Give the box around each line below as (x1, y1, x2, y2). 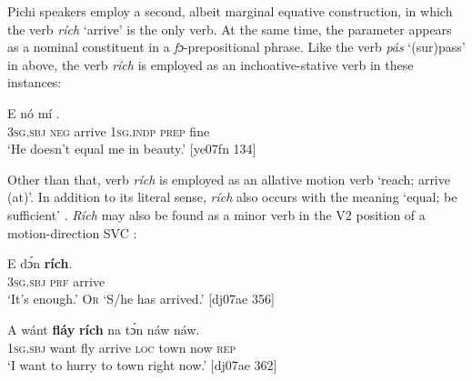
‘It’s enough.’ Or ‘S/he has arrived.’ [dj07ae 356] (7, 289, 275, 308)
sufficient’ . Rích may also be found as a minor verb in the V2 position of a (7, 205, 426, 224)
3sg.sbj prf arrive (7, 271, 105, 290)
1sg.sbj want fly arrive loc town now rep (7, 337, 236, 356)
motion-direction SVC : (7, 223, 137, 242)
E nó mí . (7, 103, 60, 122)
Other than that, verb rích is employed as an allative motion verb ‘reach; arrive (7, 169, 450, 188)
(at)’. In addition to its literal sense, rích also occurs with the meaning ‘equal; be (7, 187, 457, 206)
